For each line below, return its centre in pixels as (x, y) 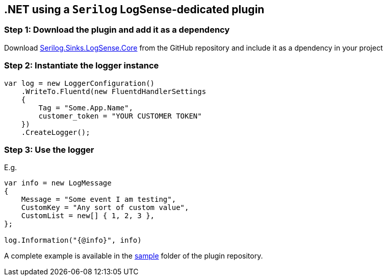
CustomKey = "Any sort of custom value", (105, 208)
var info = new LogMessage (58, 183)
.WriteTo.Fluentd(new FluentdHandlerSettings (114, 91)
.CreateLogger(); (56, 132)
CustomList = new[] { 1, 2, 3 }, (88, 216)
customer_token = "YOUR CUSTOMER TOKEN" (120, 116)
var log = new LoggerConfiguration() (80, 83)
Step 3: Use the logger (49, 149)
